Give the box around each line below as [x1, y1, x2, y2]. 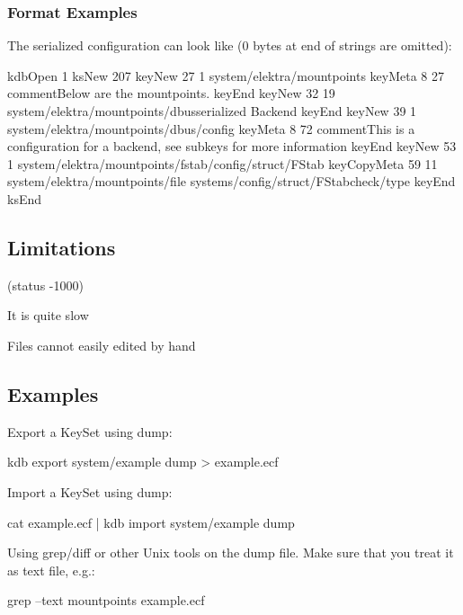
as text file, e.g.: [7, 560, 95, 579]
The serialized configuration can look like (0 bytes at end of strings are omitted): [7, 36, 452, 55]
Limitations [7, 233, 116, 261]
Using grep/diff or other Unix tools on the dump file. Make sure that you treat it [7, 543, 454, 562]
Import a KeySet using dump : [7, 482, 173, 501]
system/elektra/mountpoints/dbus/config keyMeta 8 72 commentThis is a [7, 119, 415, 138]
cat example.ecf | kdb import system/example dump [7, 512, 295, 531]
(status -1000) [7, 275, 84, 294]
